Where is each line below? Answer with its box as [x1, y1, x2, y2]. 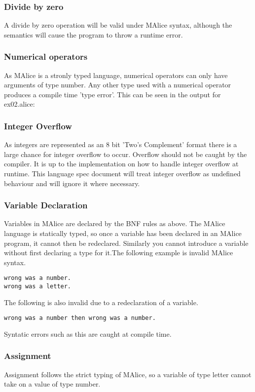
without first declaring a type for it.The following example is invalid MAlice [4, 247, 233, 258]
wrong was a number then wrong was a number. [4, 314, 156, 322]
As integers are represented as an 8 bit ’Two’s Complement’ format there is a [4, 139, 237, 150]
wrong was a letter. [4, 283, 72, 290]
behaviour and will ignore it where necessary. [4, 178, 140, 188]
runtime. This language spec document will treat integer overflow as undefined [4, 168, 241, 178]
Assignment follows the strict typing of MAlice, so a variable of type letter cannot [4, 369, 252, 379]
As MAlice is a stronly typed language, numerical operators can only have [4, 70, 228, 80]
